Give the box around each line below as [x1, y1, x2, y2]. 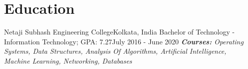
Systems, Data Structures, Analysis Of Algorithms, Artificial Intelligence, [4, 46, 227, 56]
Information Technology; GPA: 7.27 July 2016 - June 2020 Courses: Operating [4, 36, 244, 46]
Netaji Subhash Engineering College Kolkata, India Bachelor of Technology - [4, 27, 235, 37]
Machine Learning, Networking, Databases [4, 55, 132, 66]
